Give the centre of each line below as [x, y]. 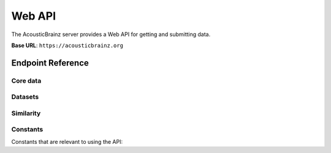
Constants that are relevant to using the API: [67, 141]
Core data [26, 81]
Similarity [26, 113]
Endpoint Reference [50, 63]
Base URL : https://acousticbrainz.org [67, 45]
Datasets [25, 97]
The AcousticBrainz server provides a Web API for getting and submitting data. [111, 34]
